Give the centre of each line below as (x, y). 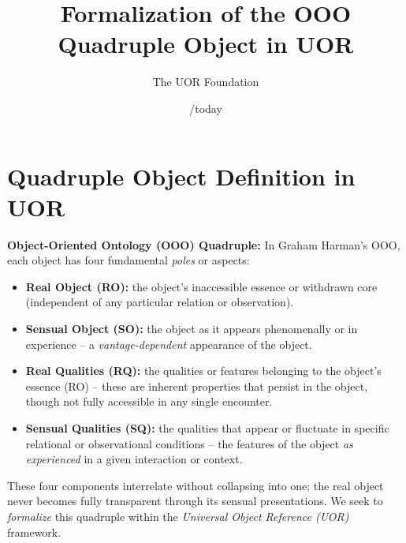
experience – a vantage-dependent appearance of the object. (169, 344)
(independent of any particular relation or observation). (160, 302)
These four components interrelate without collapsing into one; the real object (196, 485)
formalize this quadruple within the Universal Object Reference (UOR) (178, 516)
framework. (34, 532)
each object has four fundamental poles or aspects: (129, 260)
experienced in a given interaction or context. (134, 459)
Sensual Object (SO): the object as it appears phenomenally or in (192, 328)
